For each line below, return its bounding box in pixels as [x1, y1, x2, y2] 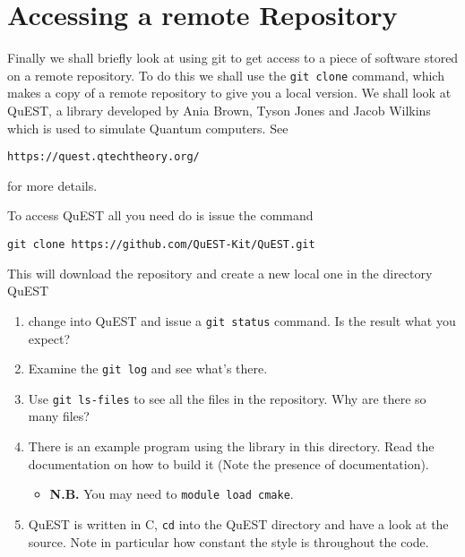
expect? [28, 329, 71, 347]
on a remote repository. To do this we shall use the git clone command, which [7, 65, 444, 84]
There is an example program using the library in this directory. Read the [28, 437, 435, 455]
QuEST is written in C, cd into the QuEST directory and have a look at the [28, 514, 449, 533]
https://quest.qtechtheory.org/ [7, 150, 200, 164]
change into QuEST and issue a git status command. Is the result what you [28, 311, 456, 330]
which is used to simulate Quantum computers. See [7, 118, 288, 137]
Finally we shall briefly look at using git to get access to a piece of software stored [7, 48, 459, 67]
